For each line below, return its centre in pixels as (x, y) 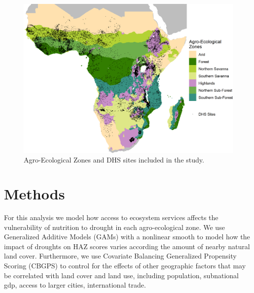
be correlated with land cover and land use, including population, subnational (121, 275)
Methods (35, 194)
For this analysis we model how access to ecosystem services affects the (111, 217)
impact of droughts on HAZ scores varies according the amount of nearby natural (127, 246)
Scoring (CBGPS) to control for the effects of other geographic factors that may (125, 265)
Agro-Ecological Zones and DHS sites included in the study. (114, 160)
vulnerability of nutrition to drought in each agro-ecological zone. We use (114, 227)
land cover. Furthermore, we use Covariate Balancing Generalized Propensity (120, 256)
